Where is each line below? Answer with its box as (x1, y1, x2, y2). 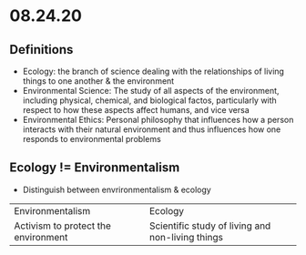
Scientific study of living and (148, 219, 271, 232)
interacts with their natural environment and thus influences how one (22, 124, 281, 135)
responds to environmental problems (22, 134, 161, 144)
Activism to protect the (14, 219, 112, 232)
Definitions (9, 42, 74, 57)
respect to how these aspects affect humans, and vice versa (22, 105, 250, 115)
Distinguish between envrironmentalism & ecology (22, 184, 211, 195)
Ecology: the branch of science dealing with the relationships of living (22, 66, 285, 76)
